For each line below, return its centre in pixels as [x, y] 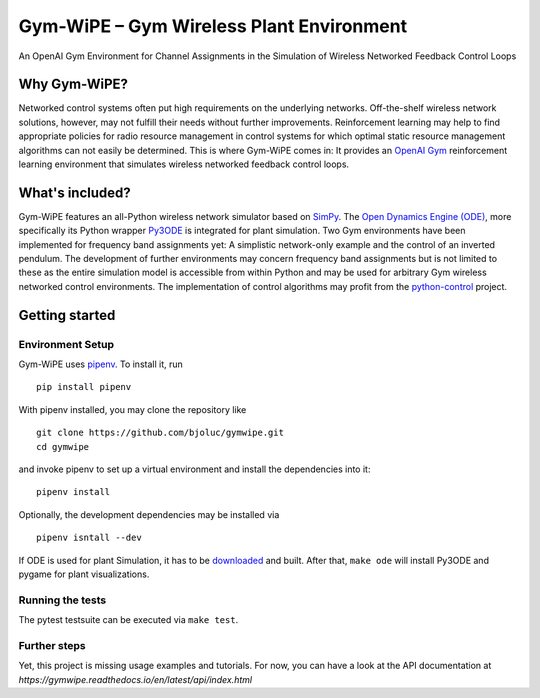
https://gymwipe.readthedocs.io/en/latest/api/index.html [135, 679]
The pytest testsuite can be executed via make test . [128, 620]
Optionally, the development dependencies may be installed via [149, 514]
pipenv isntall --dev [89, 538]
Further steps [52, 645]
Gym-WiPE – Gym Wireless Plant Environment [213, 26]
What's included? [75, 192]
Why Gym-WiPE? [73, 84]
